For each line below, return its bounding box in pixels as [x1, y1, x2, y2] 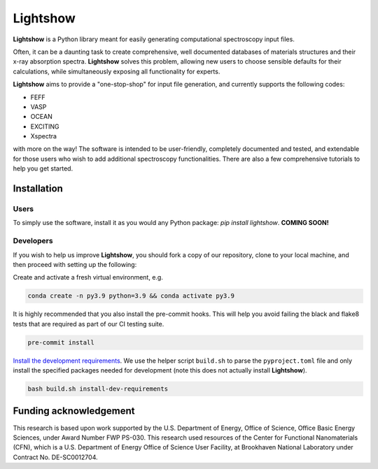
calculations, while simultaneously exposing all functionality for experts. [13, 67, 220, 75]
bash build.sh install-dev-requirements [27, 385, 168, 393]
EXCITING [30, 122, 59, 131]
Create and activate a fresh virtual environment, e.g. [13, 273, 164, 282]
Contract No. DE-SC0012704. [13, 453, 98, 461]
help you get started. [13, 164, 73, 173]
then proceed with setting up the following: [13, 260, 137, 268]
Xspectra [30, 132, 57, 140]
